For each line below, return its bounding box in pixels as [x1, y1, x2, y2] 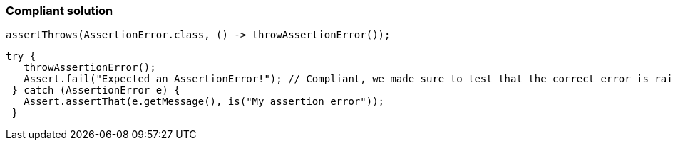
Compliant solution [6, 4, 113, 18]
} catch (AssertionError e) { [11, 84, 180, 96]
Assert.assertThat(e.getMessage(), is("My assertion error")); [24, 96, 385, 108]
